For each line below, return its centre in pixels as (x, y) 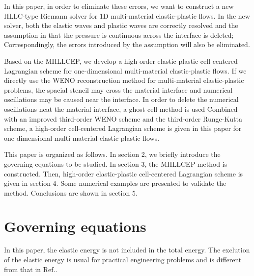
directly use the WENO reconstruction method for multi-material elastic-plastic (124, 80)
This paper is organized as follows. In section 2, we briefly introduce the (112, 154)
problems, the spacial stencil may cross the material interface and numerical (118, 89)
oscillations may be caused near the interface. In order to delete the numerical (121, 99)
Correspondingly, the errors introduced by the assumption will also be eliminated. (127, 44)
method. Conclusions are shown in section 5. (71, 192)
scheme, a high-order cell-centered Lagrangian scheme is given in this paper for (123, 128)
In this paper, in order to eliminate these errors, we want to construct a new (119, 6)
